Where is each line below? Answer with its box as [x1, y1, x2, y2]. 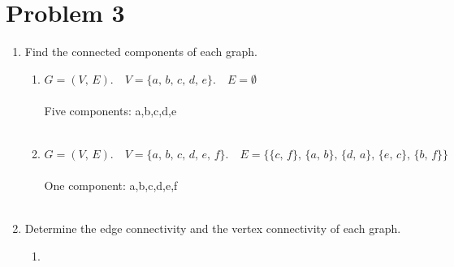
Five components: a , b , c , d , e [44, 101, 177, 118]
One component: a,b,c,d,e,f [44, 177, 178, 194]
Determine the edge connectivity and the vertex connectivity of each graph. [24, 220, 401, 237]
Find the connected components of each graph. [24, 43, 257, 60]
